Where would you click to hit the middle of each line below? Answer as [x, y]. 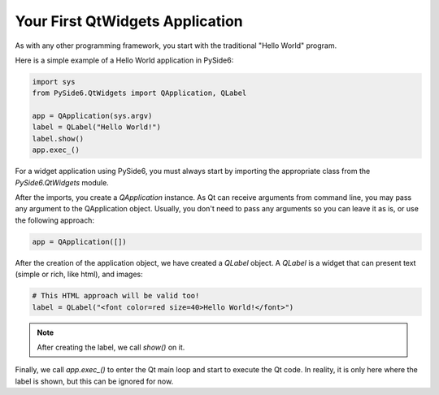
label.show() [58, 139]
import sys [54, 82]
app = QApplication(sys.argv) [92, 116]
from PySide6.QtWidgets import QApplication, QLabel [139, 93]
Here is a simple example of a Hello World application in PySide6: [124, 60]
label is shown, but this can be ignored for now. [94, 381]
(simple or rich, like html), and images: [79, 274]
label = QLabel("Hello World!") [97, 127]
